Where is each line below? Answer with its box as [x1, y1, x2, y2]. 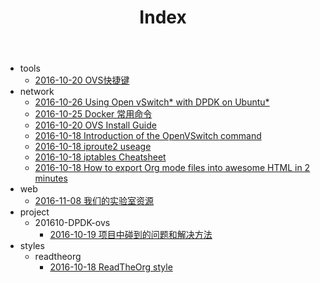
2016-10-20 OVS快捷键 [34, 74, 130, 86]
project [19, 206, 50, 218]
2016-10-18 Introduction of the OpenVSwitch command [34, 130, 262, 142]
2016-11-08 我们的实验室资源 [34, 195, 155, 207]
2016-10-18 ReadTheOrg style [49, 261, 173, 273]
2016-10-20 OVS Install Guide [34, 119, 157, 131]
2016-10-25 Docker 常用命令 [34, 108, 153, 120]
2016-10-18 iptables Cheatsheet [34, 151, 167, 163]
